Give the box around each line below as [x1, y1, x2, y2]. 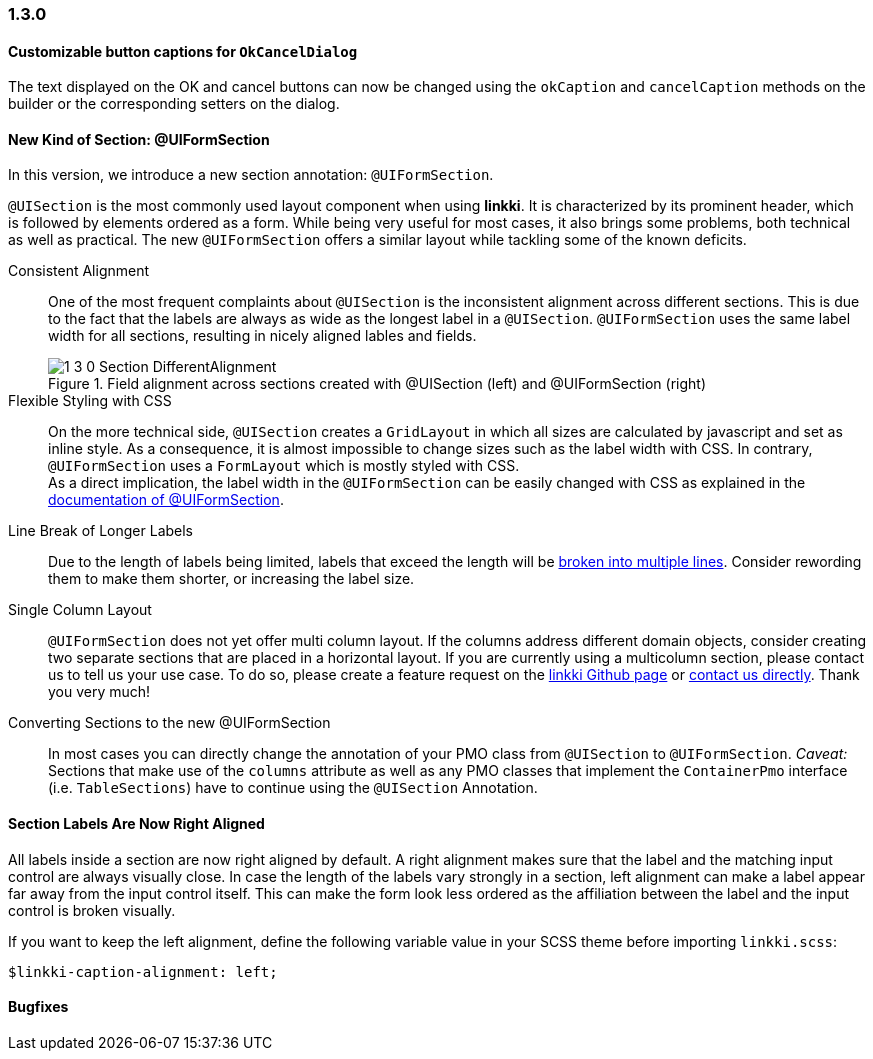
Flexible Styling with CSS [8, 392, 172, 410]
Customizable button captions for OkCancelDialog [8, 42, 358, 60]
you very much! [48, 683, 151, 701]
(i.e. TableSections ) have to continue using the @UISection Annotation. [48, 779, 538, 797]
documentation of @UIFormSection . [48, 491, 284, 509]
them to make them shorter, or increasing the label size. [48, 570, 415, 588]
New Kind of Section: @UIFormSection [8, 130, 270, 148]
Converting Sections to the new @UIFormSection [8, 714, 331, 732]
